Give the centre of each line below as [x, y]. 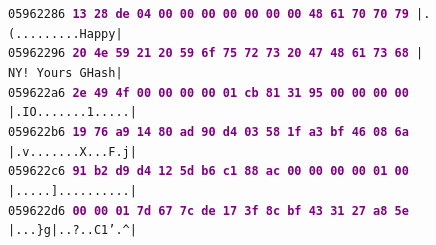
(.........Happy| [65, 33]
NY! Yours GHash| [65, 72]
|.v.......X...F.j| [72, 151]
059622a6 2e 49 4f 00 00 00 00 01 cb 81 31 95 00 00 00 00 [208, 92]
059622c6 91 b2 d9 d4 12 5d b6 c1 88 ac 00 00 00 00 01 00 [208, 171]
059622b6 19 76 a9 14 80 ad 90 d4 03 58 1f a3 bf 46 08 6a [208, 131]
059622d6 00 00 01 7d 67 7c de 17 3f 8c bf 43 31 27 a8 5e [208, 210]
